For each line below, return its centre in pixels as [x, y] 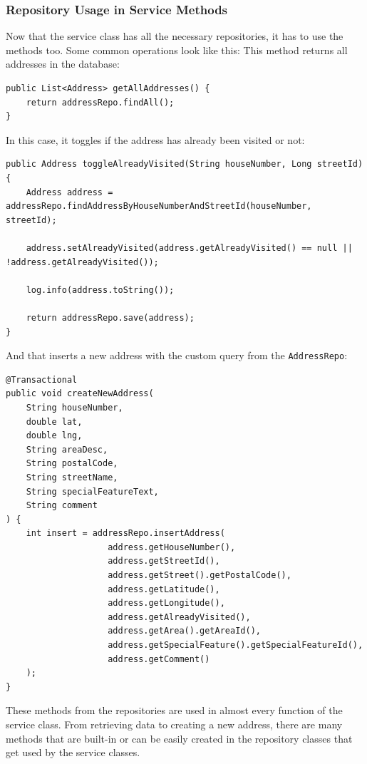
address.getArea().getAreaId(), [184, 631]
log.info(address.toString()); [100, 290]
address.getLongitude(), [166, 603]
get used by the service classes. [73, 752]
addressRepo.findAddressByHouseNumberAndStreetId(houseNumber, [159, 206]
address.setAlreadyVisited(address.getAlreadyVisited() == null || [189, 248]
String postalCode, [72, 464]
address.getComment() [159, 659]
